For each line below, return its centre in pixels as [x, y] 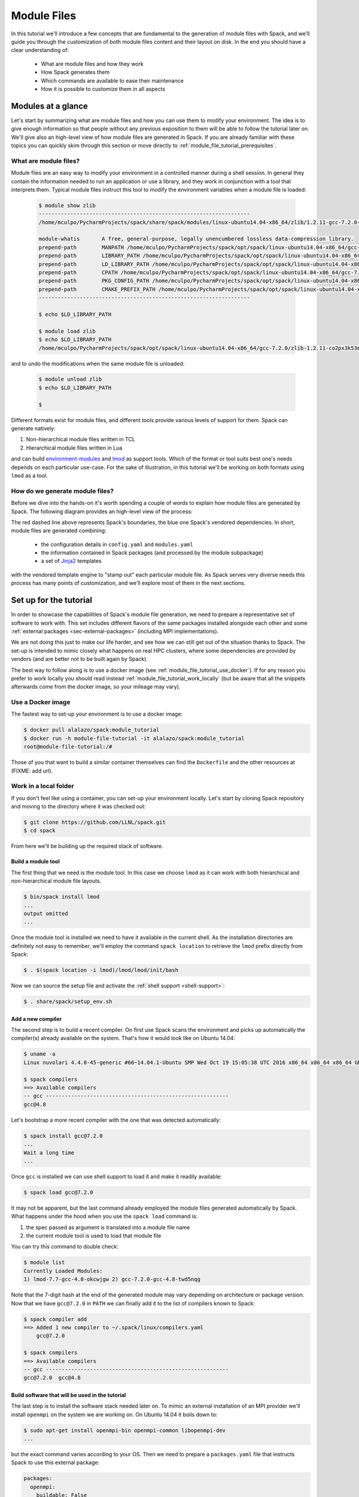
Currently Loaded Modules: [63, 1271]
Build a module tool [35, 862]
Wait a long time [49, 1152]
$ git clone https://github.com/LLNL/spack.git [95, 822]
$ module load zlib [67, 331]
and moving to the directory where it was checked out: [78, 807]
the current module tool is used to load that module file [94, 1236]
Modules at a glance [49, 106]
